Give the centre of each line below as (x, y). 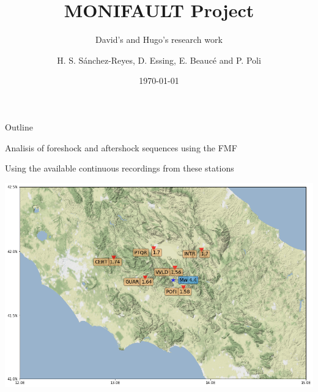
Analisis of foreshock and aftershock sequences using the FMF (121, 147)
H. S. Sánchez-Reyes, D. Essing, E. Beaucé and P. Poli (159, 60)
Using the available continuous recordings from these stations (120, 168)
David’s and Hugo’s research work (159, 40)
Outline (19, 126)
